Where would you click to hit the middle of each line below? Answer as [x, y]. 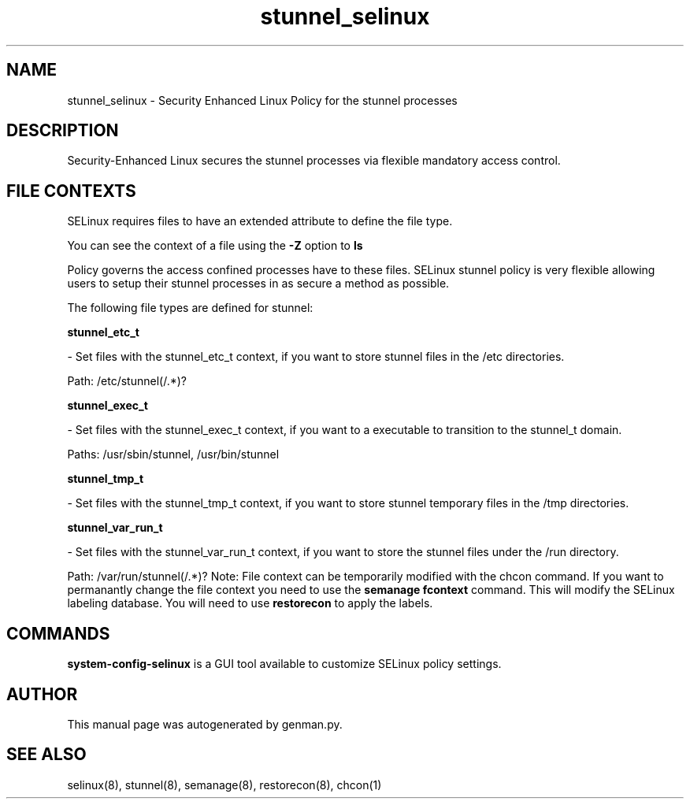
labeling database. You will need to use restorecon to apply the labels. [250, 603]
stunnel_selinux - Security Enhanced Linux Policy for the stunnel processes [262, 100]
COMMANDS [58, 633]
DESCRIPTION [63, 131]
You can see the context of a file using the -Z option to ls [215, 246]
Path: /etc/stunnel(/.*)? [127, 381]
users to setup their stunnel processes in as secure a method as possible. [258, 284]
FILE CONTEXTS [71, 191]
